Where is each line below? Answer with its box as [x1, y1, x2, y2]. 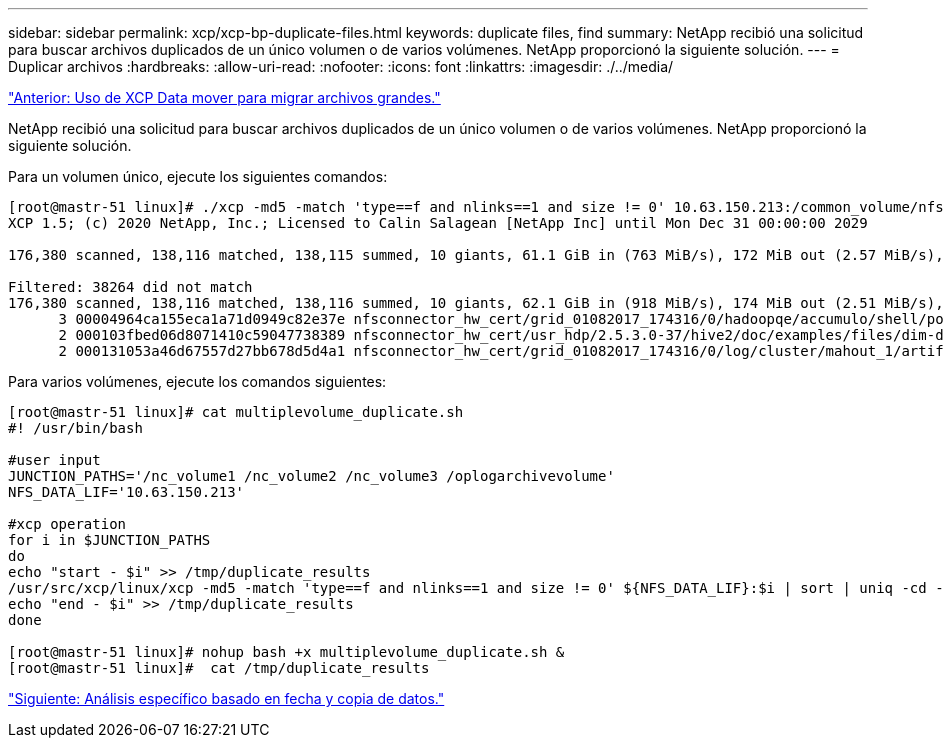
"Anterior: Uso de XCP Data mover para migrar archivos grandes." [8, 89, 441, 106]
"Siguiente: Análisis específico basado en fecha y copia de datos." [8, 690, 445, 707]
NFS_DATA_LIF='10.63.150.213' [8, 484, 245, 500]
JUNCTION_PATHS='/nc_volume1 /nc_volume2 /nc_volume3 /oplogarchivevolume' [8, 468, 615, 484]
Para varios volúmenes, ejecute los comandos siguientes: [8, 373, 387, 390]
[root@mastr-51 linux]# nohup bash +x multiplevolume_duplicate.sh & [8, 644, 565, 660]
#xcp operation [8, 516, 127, 532]
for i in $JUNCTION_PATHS [8, 532, 211, 548]
